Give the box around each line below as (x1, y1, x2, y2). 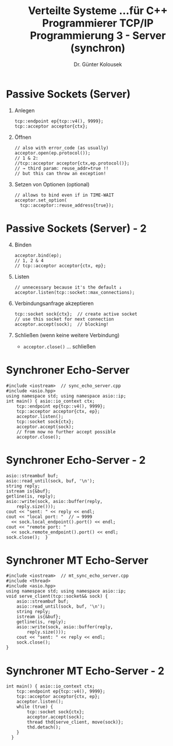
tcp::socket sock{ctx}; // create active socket (14, 311, 138, 317)
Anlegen (14, 107, 35, 114)
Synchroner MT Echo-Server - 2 (6, 664, 165, 677)
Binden (14, 241, 32, 248)
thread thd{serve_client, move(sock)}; (27, 719, 124, 726)
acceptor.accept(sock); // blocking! (14, 321, 109, 327)
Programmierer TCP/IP (42, 16, 154, 30)
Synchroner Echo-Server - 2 (6, 453, 146, 467)
